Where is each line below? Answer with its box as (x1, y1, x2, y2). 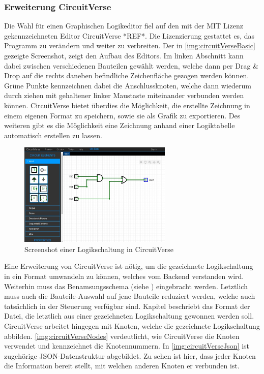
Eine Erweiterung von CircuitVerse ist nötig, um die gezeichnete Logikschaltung (4, 261, 253, 271)
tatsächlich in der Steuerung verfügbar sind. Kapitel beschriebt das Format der (4, 300, 250, 311)
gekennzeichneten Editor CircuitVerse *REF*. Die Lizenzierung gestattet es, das (4, 30, 254, 41)
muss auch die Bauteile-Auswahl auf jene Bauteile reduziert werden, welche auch (4, 291, 255, 301)
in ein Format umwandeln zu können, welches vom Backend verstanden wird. (4, 271, 244, 282)
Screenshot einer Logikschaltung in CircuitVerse (24, 243, 174, 254)
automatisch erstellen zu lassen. (4, 130, 102, 140)
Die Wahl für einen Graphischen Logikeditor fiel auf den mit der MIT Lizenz (4, 20, 243, 31)
